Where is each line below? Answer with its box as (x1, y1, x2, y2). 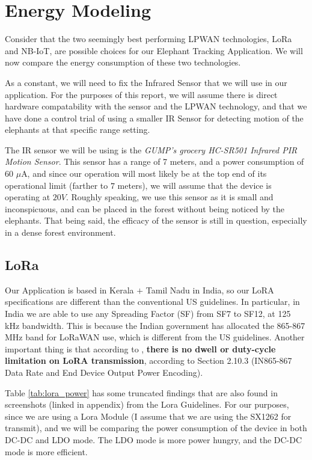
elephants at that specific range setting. (5, 123, 150, 136)
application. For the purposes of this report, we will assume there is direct (5, 88, 278, 100)
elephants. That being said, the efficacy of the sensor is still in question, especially (5, 214, 307, 227)
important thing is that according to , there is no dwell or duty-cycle (5, 342, 276, 355)
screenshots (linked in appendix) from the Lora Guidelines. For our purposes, (5, 398, 289, 411)
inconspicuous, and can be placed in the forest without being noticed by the (5, 202, 285, 215)
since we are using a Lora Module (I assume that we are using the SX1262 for (5, 409, 292, 422)
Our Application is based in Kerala (5, 283, 134, 296)
